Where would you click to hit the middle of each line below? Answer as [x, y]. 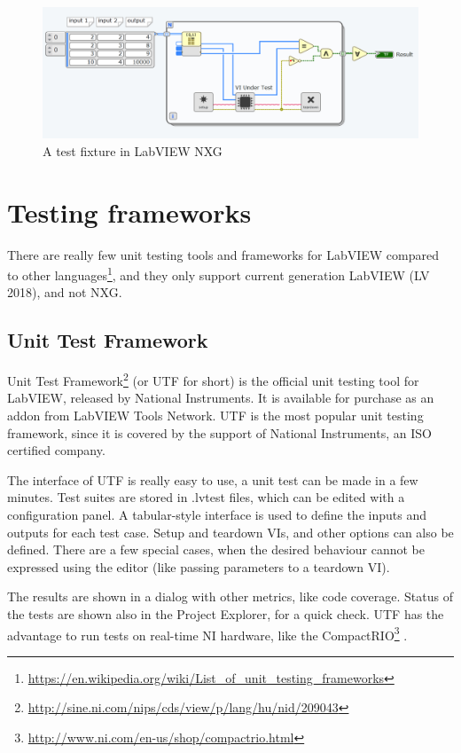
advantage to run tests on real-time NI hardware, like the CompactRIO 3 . [207, 633]
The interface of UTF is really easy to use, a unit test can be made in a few [213, 479]
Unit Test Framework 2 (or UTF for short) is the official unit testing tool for [213, 379]
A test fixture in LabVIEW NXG [133, 150]
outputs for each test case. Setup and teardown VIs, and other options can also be [230, 532]
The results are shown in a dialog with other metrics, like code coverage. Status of [230, 596]
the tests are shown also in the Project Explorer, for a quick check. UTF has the [226, 613]
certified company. [56, 450]
